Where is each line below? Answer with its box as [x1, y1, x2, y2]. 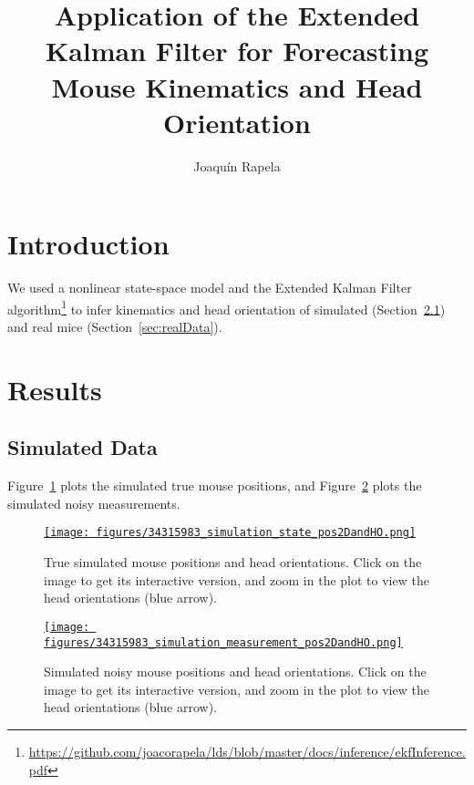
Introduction [7, 225, 170, 263]
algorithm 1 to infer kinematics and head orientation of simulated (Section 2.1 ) [7, 296, 446, 318]
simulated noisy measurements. [7, 493, 180, 512]
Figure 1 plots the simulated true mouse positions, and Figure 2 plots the [7, 476, 422, 495]
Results [7, 370, 102, 408]
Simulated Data [7, 433, 158, 461]
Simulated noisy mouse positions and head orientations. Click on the [44, 662, 427, 681]
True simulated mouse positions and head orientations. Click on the [44, 553, 422, 572]
